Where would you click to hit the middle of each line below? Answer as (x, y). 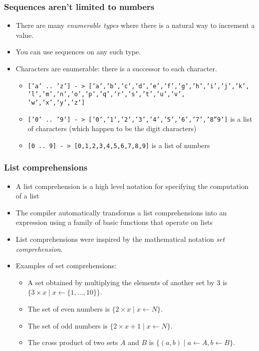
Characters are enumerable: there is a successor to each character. (116, 68)
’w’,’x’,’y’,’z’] (56, 102)
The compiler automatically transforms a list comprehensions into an (121, 212)
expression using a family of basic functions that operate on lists (114, 222)
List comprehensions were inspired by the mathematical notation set (120, 239)
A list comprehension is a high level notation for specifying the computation (132, 186)
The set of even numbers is (69, 309)
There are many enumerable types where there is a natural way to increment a (135, 25)
